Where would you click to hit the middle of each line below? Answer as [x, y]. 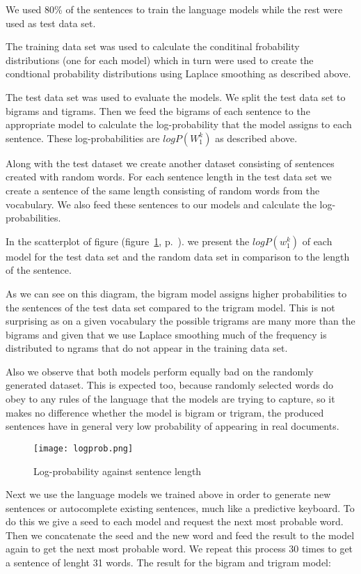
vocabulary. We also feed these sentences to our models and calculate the [161, 204]
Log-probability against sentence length [118, 471]
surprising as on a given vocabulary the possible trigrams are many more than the [180, 321]
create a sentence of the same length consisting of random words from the [163, 190]
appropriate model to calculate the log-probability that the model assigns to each [179, 124]
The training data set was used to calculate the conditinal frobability [153, 46]
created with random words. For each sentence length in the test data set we [169, 177]
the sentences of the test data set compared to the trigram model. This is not [170, 307]
